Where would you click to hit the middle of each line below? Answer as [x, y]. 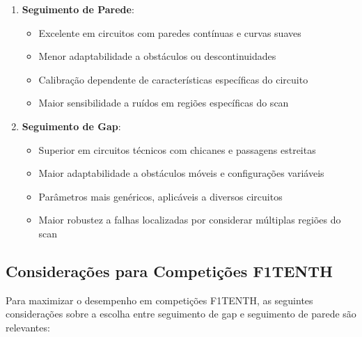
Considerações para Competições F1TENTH [169, 271]
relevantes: [28, 327]
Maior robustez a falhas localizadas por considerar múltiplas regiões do [190, 220]
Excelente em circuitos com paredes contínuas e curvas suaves [170, 32]
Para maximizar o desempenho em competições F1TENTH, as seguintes [159, 300]
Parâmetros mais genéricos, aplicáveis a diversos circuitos [160, 196]
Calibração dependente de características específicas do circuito [173, 79]
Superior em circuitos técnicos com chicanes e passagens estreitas [177, 149]
